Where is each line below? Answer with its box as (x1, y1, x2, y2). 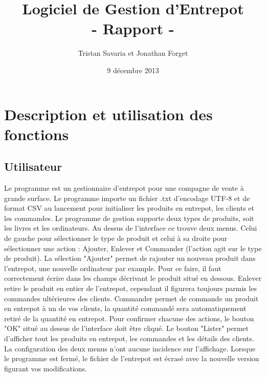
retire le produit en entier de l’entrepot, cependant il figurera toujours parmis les (4, 283, 257, 294)
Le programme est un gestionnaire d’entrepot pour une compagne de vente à (4, 183, 244, 193)
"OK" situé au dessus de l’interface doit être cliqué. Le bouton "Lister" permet (4, 323, 249, 334)
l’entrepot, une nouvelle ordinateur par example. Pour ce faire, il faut (4, 262, 221, 273)
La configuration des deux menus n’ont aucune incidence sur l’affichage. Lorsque (4, 343, 256, 353)
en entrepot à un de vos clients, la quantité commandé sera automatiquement (4, 303, 247, 314)
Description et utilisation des (4, 103, 213, 124)
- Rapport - (92, 18, 174, 39)
